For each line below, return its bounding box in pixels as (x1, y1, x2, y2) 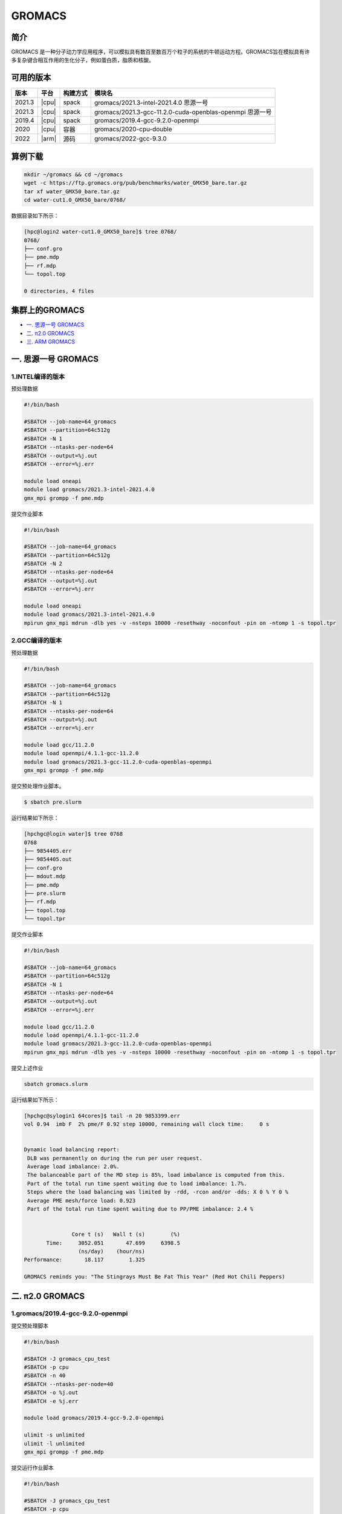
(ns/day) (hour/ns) (77, 1248, 145, 1255)
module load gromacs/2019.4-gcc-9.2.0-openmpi (24, 1415, 164, 1421)
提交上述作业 (11, 1064, 44, 1071)
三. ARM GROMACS (26, 338, 76, 345)
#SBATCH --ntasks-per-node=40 (24, 1381, 114, 1387)
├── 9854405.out (24, 856, 73, 863)
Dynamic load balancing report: (24, 1146, 120, 1153)
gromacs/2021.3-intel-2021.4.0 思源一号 (94, 99, 208, 107)
